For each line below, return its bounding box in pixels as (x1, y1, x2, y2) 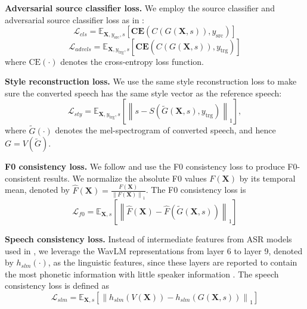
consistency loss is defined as (5, 279, 110, 292)
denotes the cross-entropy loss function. (60, 55, 204, 67)
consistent (5, 171, 41, 184)
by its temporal (239, 171, 296, 184)
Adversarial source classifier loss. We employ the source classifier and (5, 2, 275, 14)
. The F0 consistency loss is (145, 183, 246, 196)
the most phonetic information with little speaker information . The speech (5, 267, 279, 280)
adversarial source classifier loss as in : (5, 13, 145, 26)
